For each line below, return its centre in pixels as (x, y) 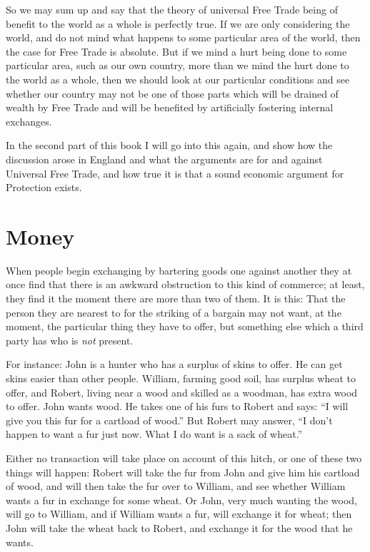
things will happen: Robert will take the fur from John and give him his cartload (183, 472)
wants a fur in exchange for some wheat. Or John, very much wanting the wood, (182, 500)
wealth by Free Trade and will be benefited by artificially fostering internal (170, 107)
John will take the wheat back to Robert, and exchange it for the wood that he (179, 527)
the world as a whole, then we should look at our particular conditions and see (178, 79)
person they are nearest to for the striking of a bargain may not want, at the (174, 312)
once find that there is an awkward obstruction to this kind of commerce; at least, (185, 284)
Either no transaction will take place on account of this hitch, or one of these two (184, 458)
